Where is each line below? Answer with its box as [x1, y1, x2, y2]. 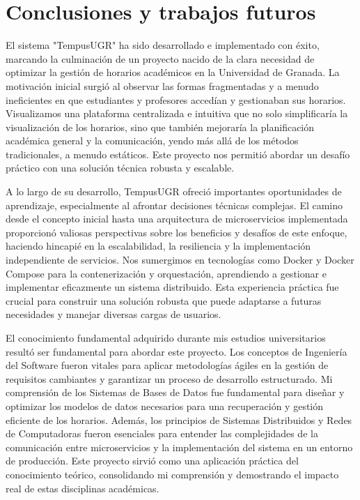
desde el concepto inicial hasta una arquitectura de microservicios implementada [6, 211, 348, 226]
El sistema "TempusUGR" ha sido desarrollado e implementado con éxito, [6, 38, 320, 52]
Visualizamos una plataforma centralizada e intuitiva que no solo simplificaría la [6, 106, 348, 121]
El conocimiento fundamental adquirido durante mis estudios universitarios [6, 331, 326, 344]
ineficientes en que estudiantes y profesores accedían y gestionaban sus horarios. [6, 92, 346, 107]
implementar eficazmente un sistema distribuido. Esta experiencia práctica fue [6, 280, 339, 294]
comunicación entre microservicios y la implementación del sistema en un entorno [6, 439, 353, 454]
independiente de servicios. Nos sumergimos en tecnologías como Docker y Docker [6, 252, 354, 267]
